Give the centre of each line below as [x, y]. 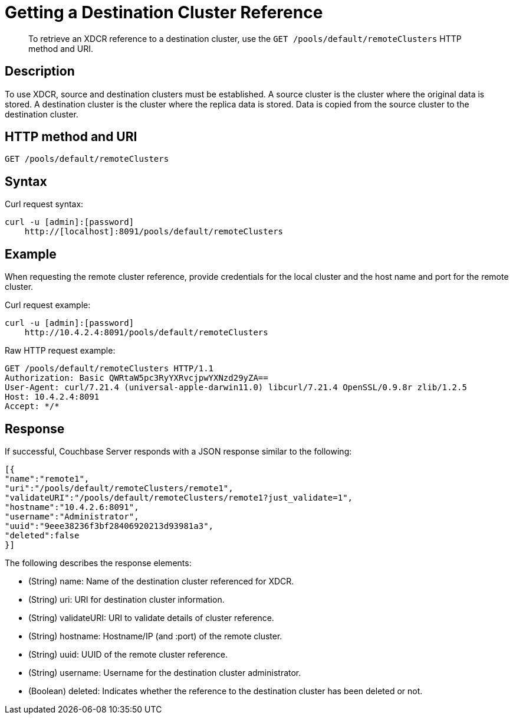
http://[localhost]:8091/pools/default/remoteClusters [154, 232]
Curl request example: [48, 305]
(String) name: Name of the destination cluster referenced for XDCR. [161, 581]
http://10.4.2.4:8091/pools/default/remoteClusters [146, 333]
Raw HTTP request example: [60, 351]
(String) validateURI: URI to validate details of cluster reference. [151, 617]
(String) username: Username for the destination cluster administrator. [165, 672]
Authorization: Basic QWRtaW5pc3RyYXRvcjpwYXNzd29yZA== [137, 378]
